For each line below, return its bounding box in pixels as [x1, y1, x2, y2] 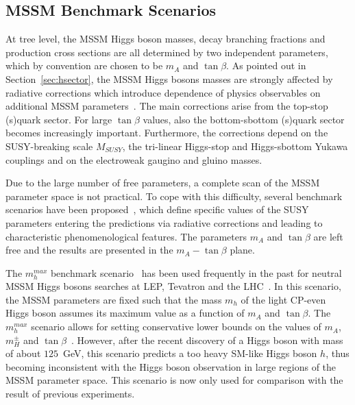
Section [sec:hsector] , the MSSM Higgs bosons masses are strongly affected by [5, 71, 333, 86]
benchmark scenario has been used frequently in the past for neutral [50, 265, 342, 280]
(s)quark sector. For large [5, 112, 112, 126]
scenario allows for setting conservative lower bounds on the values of [31, 319, 321, 334]
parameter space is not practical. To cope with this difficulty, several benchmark [5, 188, 343, 203]
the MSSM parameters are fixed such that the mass [5, 292, 222, 306]
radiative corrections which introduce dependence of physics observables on [5, 85, 321, 99]
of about [5, 346, 41, 360]
